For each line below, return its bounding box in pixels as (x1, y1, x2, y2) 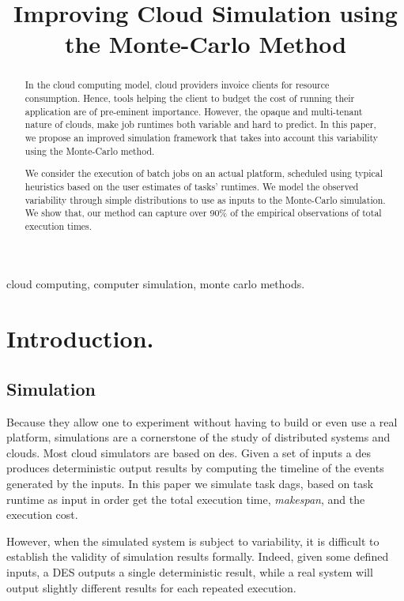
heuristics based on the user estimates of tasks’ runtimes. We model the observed (25, 179, 359, 193)
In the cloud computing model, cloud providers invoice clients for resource (25, 78, 330, 92)
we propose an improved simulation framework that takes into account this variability (25, 130, 379, 144)
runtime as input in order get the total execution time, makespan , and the (6, 490, 365, 507)
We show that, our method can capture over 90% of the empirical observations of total (25, 206, 382, 220)
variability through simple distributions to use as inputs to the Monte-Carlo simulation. (25, 193, 386, 206)
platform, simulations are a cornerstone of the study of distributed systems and (6, 429, 391, 445)
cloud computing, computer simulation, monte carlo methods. (6, 276, 305, 292)
